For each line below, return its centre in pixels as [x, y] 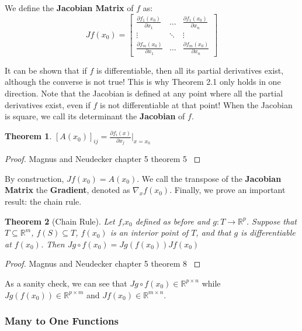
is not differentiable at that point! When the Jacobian [196, 104]
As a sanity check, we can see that [66, 283]
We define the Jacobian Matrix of [69, 8]
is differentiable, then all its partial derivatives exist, [190, 70]
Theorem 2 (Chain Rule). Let [60, 221]
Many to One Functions [62, 321]
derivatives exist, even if [48, 104]
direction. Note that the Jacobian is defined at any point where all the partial [144, 93]
